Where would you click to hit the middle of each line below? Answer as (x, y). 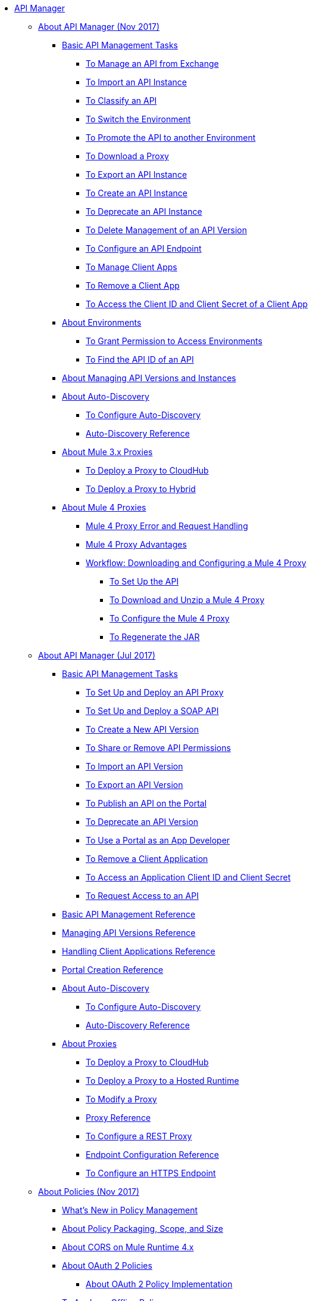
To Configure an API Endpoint (144, 248)
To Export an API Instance (137, 174)
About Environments (102, 322)
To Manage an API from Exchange (152, 64)
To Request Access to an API (142, 896)
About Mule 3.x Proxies (107, 452)
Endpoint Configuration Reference (152, 1155)
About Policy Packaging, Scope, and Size (143, 1229)
